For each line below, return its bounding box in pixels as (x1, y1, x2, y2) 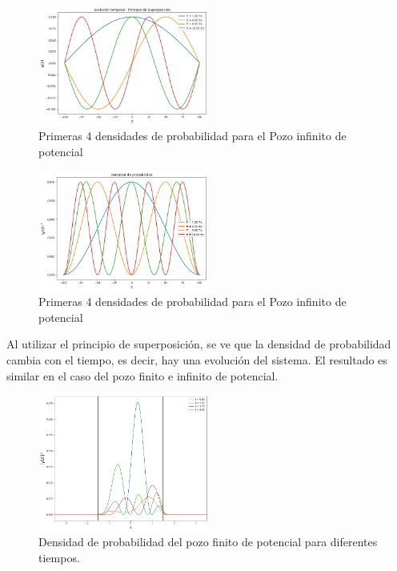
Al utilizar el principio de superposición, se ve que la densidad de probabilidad (6, 336, 391, 352)
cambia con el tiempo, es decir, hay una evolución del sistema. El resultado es (6, 352, 387, 368)
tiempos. (38, 549, 80, 565)
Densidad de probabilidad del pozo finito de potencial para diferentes (38, 533, 378, 550)
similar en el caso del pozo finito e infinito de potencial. (6, 367, 279, 384)
